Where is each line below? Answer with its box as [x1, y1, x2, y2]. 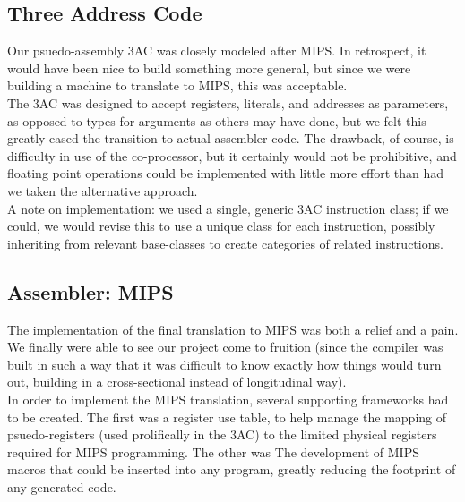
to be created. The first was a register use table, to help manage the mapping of [7, 407, 447, 426]
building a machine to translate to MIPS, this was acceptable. [7, 76, 348, 95]
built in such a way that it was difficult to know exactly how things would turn [7, 354, 442, 373]
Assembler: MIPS [7, 277, 174, 305]
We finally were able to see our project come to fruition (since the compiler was [7, 337, 443, 356]
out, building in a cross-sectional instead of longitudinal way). [7, 372, 347, 391]
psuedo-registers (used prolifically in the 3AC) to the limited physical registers [7, 425, 437, 444]
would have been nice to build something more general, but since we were [7, 58, 411, 77]
